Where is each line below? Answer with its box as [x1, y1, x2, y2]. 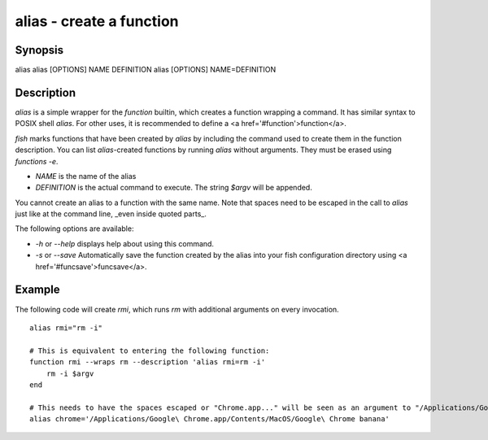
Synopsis [15, 43, 64, 57]
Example [15, 283, 60, 297]
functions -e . [15, 156, 59, 166]
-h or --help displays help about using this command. [35, 238, 215, 248]
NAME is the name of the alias [35, 171, 137, 181]
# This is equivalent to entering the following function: [29, 346, 270, 355]
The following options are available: [15, 224, 134, 233]
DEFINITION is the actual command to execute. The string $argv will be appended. [35, 183, 312, 193]
